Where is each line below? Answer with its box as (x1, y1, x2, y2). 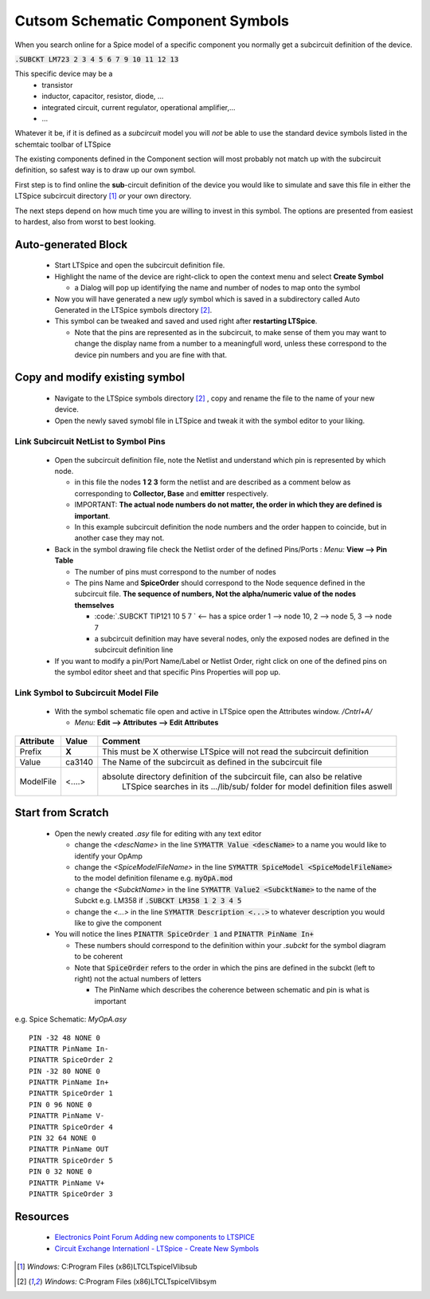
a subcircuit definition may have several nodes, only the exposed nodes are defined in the (94, 634, 389, 643)
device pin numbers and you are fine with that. (74, 349, 227, 359)
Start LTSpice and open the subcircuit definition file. (54, 260, 225, 270)
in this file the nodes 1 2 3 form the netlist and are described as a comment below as (74, 477, 351, 487)
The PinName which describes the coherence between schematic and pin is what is (94, 985, 370, 995)
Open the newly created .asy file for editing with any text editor (54, 828, 262, 838)
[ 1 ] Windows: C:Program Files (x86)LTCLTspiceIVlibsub (17, 1261, 198, 1272)
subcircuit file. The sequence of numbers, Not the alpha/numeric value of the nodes (74, 589, 357, 598)
